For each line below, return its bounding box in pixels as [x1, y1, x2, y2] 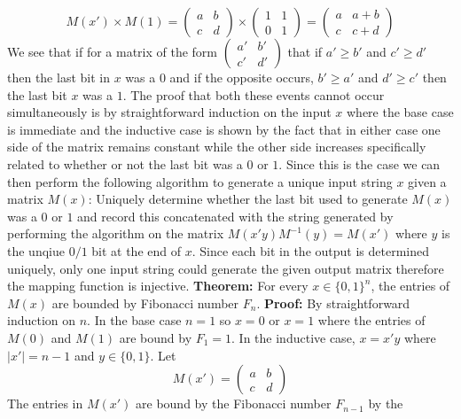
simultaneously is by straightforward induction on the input [7, 103, 332, 121]
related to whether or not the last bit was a [7, 154, 243, 173]
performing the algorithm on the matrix [7, 224, 224, 243]
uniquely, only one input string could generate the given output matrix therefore [7, 259, 444, 277]
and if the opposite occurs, [169, 68, 314, 86]
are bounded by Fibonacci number [51, 293, 239, 312]
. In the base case [87, 311, 182, 330]
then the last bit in [7, 68, 110, 86]
